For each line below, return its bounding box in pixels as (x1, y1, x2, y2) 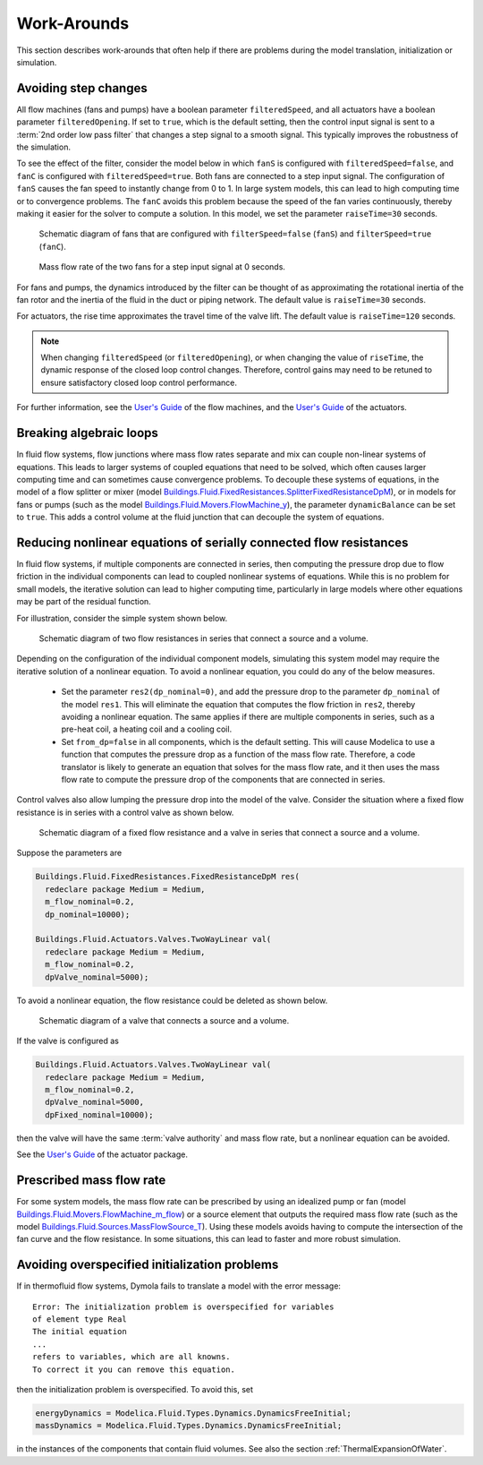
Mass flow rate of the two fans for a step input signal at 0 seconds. (38, 261, 286, 272)
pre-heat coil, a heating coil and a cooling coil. (61, 724, 233, 734)
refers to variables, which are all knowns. (32, 1352, 232, 1362)
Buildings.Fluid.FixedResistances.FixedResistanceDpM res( (35, 871, 300, 882)
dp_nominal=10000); (45, 909, 131, 920)
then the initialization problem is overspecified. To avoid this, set (16, 1384, 254, 1394)
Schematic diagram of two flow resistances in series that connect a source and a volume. (38, 632, 369, 644)
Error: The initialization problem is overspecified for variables (32, 1301, 335, 1312)
